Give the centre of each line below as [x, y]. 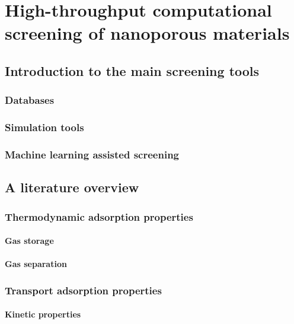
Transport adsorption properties [83, 290]
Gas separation [36, 264]
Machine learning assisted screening [92, 154]
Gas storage [29, 241]
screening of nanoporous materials [147, 33]
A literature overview [72, 187]
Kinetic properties [43, 314]
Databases [30, 100]
